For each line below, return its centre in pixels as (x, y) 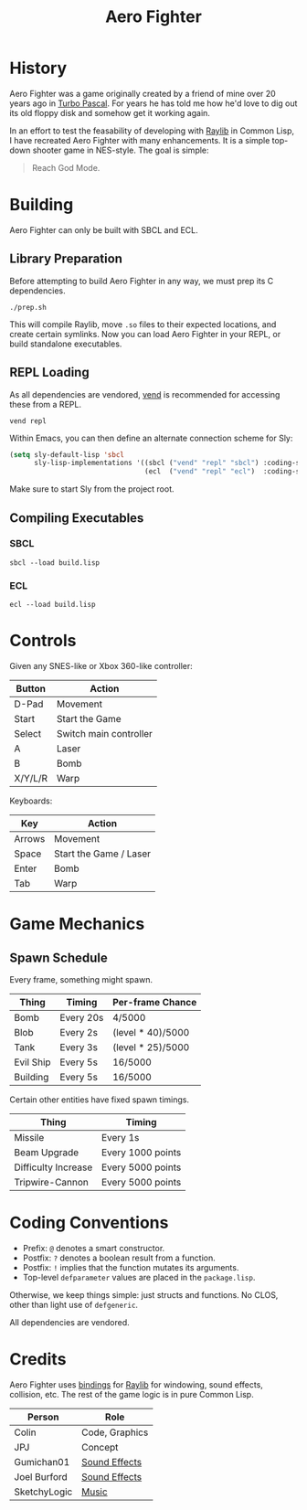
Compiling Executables (77, 518)
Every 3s (79, 1047)
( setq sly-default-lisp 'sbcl (67, 454)
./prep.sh (28, 307)
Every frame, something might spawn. (81, 980)
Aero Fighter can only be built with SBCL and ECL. (104, 229)
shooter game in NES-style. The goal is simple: (121, 150)
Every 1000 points (141, 1153)
